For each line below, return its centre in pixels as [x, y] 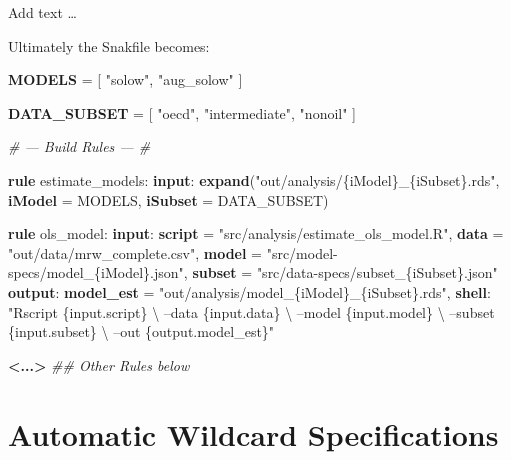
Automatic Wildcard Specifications [253, 433]
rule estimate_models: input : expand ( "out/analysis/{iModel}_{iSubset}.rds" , [254, 179]
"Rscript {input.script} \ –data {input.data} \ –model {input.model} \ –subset [251, 311]
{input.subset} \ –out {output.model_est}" [141, 331]
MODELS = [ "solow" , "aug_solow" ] [125, 79]
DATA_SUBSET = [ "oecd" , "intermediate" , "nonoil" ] [182, 112]
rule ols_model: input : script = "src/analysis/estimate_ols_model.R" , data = [256, 233]
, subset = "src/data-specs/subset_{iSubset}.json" [340, 272]
